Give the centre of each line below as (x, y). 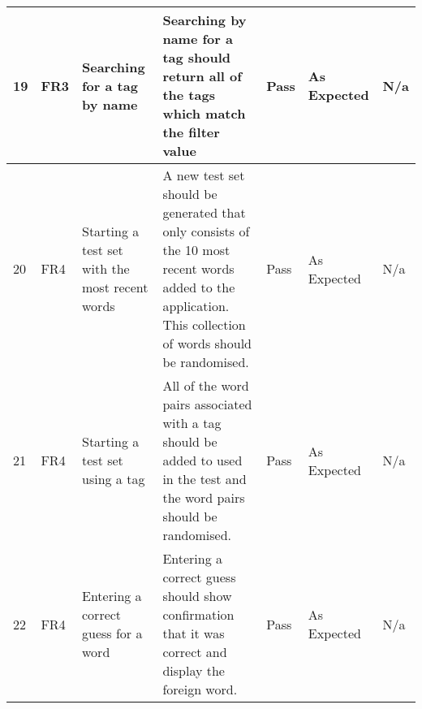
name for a (198, 39)
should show (197, 596)
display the (194, 670)
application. (196, 306)
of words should (207, 343)
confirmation (198, 614)
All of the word (206, 385)
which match (204, 113)
